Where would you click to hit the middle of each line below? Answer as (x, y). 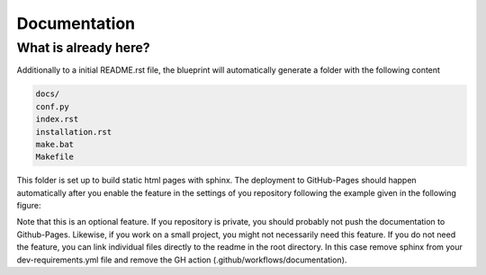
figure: (29, 206)
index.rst (57, 120)
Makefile (55, 157)
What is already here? (83, 48)
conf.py (52, 106)
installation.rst (74, 132)
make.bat (55, 144)
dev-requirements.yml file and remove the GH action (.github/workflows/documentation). (182, 260)
